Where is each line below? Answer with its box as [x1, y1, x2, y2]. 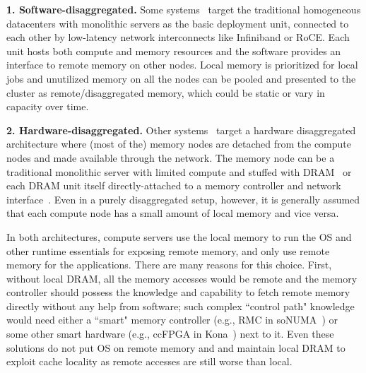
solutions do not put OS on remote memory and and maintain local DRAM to [6, 340, 346, 355]
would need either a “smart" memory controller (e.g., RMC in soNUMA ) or [6, 312, 338, 327]
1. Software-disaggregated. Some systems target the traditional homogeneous [6, 2, 361, 16]
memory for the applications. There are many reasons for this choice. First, [6, 257, 332, 272]
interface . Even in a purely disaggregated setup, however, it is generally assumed [6, 191, 360, 206]
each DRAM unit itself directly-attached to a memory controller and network [6, 178, 341, 193]
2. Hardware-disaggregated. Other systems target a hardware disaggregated [6, 122, 356, 137]
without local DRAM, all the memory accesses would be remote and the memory [6, 271, 358, 285]
